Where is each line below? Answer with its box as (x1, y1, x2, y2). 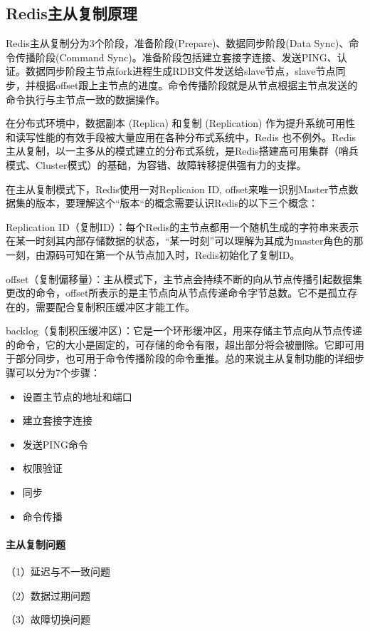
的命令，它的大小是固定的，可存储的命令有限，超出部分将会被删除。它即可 (6, 337, 354, 352)
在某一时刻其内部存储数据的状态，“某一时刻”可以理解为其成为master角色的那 (6, 233, 364, 248)
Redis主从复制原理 (6, 2, 137, 24)
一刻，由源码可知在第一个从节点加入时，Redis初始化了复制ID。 (6, 247, 300, 262)
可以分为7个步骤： (15, 365, 100, 380)
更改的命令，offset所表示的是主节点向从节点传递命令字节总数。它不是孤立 (6, 285, 348, 300)
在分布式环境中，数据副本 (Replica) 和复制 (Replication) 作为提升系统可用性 (6, 116, 356, 130)
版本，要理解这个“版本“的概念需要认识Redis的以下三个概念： (35, 195, 318, 210)
